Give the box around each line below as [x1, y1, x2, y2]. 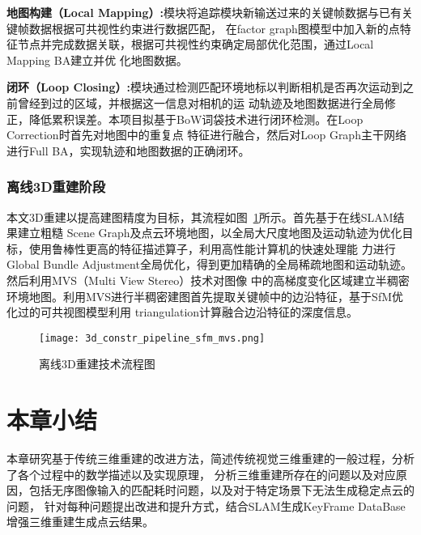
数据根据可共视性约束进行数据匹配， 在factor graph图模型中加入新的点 [28, 19, 400, 36]
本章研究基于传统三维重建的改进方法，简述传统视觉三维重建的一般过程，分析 [6, 450, 415, 467]
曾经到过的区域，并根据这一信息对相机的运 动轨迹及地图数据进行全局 [17, 94, 385, 111]
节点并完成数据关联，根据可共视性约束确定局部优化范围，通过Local [17, 36, 374, 53]
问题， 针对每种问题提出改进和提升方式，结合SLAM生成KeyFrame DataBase [6, 497, 406, 514]
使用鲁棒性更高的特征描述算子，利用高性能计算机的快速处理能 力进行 [28, 240, 396, 257]
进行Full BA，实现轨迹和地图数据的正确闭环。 [6, 142, 250, 159]
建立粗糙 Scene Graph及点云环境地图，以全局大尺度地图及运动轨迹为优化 [17, 224, 402, 241]
